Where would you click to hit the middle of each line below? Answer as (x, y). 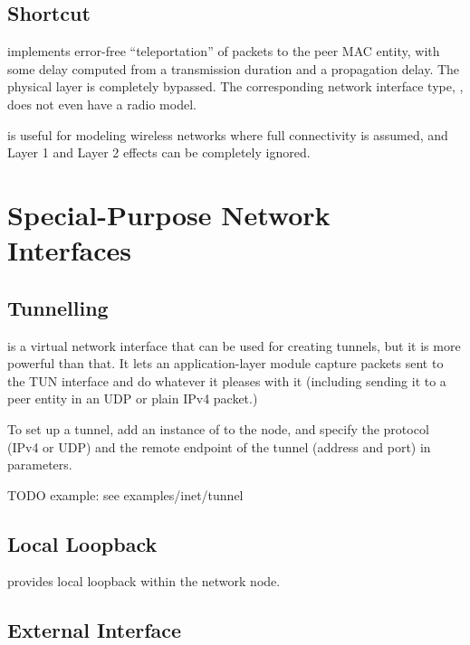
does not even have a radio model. (102, 104)
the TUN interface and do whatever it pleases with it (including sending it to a (227, 380)
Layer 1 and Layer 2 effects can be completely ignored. (159, 152)
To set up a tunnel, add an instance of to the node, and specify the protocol (218, 428)
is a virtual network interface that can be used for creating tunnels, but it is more (234, 345)
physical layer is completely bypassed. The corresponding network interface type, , (235, 86)
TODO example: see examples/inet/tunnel (125, 494)
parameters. (40, 465)
